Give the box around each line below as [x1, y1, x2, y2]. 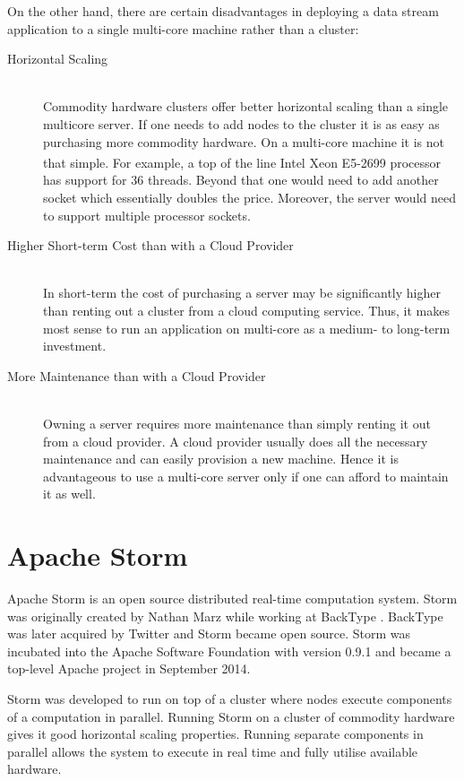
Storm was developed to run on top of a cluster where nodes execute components [7, 690, 452, 707]
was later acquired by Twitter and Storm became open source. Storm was [7, 624, 410, 643]
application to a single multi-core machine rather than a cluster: [7, 19, 359, 38]
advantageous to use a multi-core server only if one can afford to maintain [43, 466, 449, 485]
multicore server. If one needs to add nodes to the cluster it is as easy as [43, 114, 440, 133]
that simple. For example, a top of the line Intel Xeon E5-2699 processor [43, 152, 442, 171]
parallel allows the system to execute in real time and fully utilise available [7, 742, 418, 760]
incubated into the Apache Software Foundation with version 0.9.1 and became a [7, 641, 451, 660]
